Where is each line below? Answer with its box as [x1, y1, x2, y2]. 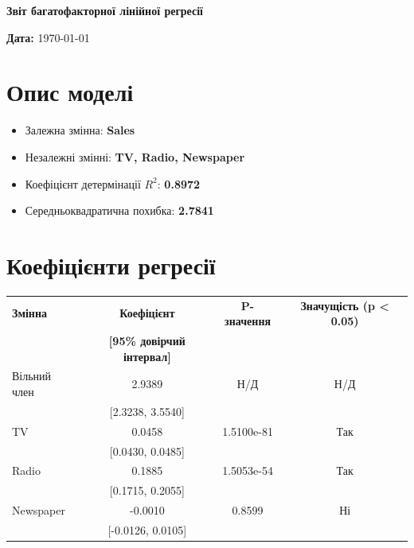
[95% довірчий [108, 332, 186, 348]
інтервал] [123, 348, 171, 364]
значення [225, 313, 271, 329]
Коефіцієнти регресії [6, 248, 216, 281]
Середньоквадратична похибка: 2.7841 [25, 202, 214, 219]
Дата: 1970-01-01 [6, 29, 90, 45]
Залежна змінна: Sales [25, 122, 135, 138]
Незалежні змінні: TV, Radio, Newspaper [25, 148, 245, 165]
